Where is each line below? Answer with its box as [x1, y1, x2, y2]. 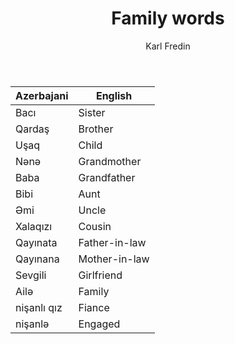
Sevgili [15, 268, 47, 282]
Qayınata [15, 235, 58, 249]
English [95, 88, 133, 102]
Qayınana [15, 252, 60, 266]
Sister [78, 105, 106, 119]
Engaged [78, 317, 121, 331]
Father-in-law [78, 235, 147, 249]
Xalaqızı [15, 219, 53, 233]
